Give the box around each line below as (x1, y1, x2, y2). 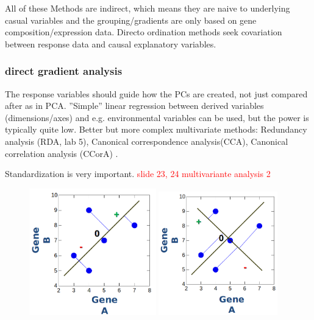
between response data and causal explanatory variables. (5, 37, 216, 50)
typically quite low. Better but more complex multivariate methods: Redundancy (5, 123, 307, 136)
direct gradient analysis (5, 63, 123, 78)
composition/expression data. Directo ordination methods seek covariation (5, 26, 282, 38)
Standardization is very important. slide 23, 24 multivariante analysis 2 (5, 167, 271, 180)
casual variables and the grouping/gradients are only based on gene (5, 13, 257, 26)
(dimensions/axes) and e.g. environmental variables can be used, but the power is (5, 111, 309, 123)
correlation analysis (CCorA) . (5, 147, 118, 159)
